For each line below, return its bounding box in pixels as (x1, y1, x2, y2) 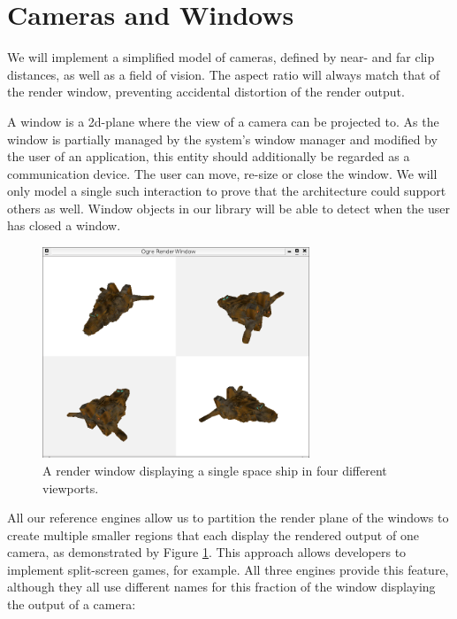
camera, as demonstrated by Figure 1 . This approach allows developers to (7, 543, 407, 561)
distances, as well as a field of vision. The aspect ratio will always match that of (7, 65, 440, 83)
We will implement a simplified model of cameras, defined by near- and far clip (7, 48, 435, 66)
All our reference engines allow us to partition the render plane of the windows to (7, 508, 449, 527)
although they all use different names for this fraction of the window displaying (7, 577, 436, 596)
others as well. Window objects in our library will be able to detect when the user (7, 198, 450, 217)
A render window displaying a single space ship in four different (42, 460, 387, 479)
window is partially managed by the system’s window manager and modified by (7, 129, 438, 148)
